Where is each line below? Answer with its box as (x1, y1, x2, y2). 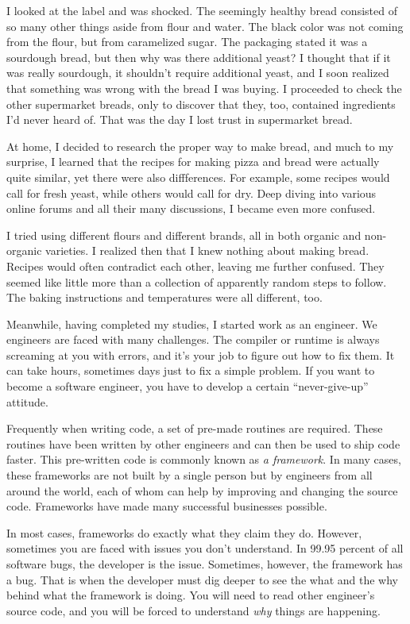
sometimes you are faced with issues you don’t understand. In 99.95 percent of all (6, 540, 404, 557)
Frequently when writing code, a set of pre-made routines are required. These (6, 420, 383, 437)
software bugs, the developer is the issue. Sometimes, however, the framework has (6, 556, 403, 572)
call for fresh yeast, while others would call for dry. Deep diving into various (6, 184, 377, 201)
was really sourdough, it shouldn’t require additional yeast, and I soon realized (6, 64, 389, 81)
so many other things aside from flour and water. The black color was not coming (6, 17, 404, 34)
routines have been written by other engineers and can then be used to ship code (6, 435, 400, 452)
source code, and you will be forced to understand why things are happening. (6, 602, 381, 618)
